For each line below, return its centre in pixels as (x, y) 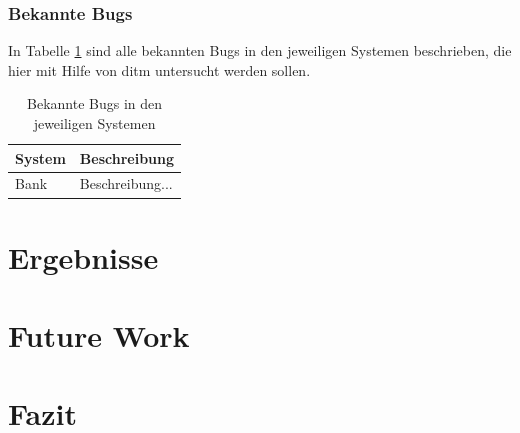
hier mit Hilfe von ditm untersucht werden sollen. (159, 69)
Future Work (99, 335)
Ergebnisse (83, 256)
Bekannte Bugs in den (95, 103)
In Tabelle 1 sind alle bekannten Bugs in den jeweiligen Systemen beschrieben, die (260, 50)
